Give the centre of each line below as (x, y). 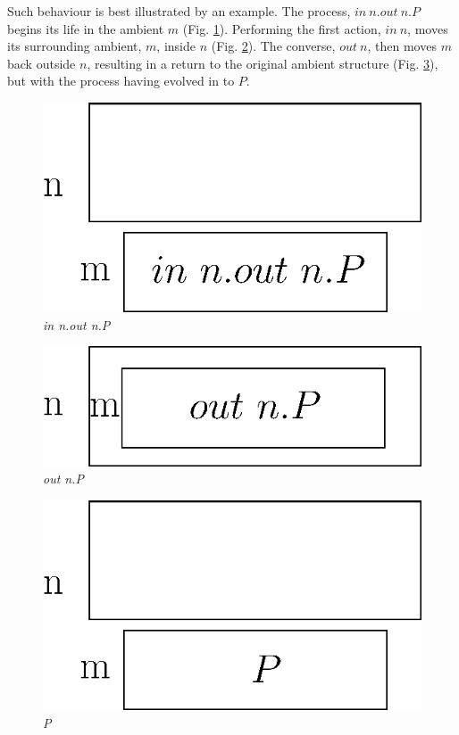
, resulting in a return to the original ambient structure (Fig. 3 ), (263, 63)
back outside (42, 63)
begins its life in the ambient (86, 28)
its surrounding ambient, (75, 46)
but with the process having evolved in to (121, 81)
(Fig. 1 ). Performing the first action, (282, 28)
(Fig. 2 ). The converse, (273, 46)
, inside (176, 46)
